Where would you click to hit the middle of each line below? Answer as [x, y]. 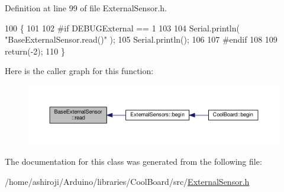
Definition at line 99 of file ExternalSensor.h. [86, 8]
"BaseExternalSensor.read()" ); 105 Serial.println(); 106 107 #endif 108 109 [141, 39]
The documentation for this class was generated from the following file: [133, 161]
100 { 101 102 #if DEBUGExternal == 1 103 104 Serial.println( [122, 28]
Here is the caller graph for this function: [79, 71]
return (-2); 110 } [35, 51]
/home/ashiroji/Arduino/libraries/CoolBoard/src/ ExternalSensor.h [127, 182]
